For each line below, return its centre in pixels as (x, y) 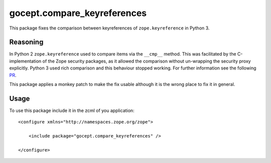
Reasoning (26, 42)
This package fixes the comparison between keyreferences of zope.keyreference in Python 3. (109, 28)
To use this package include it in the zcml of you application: (72, 110)
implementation (25, 61)
